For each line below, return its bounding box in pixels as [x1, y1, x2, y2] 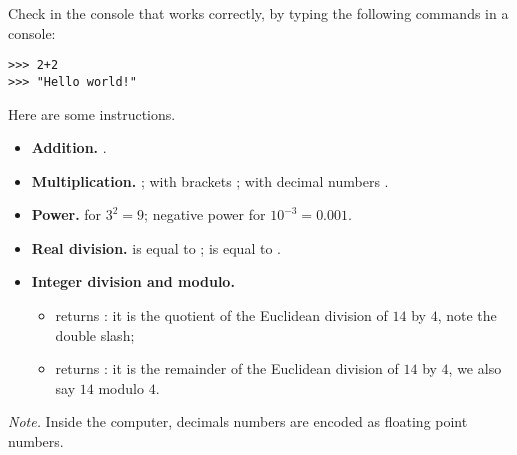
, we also [448, 358, 502, 379]
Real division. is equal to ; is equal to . [31, 237, 281, 258]
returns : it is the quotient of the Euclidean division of [55, 305, 388, 326]
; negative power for [144, 204, 266, 225]
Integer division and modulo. [31, 271, 235, 292]
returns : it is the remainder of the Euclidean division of [55, 358, 399, 379]
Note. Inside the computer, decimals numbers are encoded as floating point [8, 411, 468, 432]
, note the [437, 305, 497, 326]
